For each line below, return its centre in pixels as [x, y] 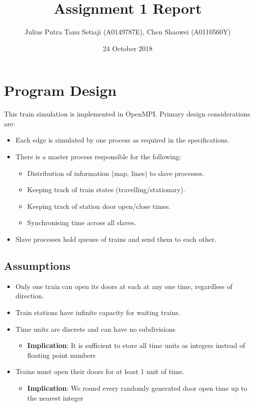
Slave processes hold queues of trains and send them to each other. [116, 239]
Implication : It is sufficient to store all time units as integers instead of [136, 345]
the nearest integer [55, 397]
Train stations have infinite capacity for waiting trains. [98, 312]
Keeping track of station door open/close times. [99, 206]
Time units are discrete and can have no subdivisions [95, 329]
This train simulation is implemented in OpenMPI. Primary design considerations [127, 114]
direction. [30, 296]
